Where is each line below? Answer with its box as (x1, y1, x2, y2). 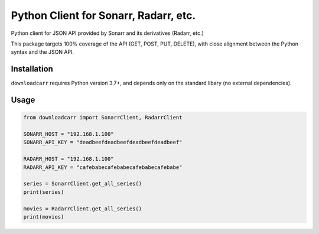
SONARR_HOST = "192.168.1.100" (23, 131, 115, 138)
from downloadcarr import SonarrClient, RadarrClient (23, 114, 183, 121)
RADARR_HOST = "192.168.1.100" (23, 155, 115, 162)
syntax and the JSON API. (11, 48, 74, 56)
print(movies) (23, 213, 64, 220)
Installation (11, 64, 53, 74)
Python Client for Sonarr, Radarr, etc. (11, 9, 196, 22)
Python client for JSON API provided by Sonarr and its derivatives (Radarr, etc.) (11, 30, 204, 37)
